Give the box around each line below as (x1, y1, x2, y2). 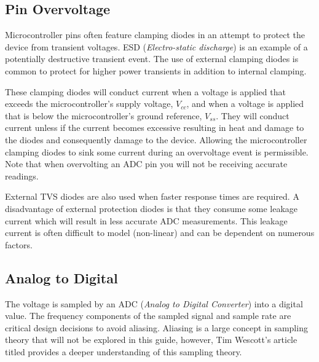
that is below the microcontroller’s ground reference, (5, 109, 202, 122)
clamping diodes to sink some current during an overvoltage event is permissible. (5, 145, 309, 158)
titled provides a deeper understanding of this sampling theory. (5, 345, 242, 358)
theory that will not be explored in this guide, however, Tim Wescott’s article (5, 333, 297, 346)
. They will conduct (216, 109, 289, 122)
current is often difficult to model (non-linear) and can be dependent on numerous (5, 226, 315, 239)
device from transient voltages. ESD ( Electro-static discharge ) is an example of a (5, 40, 308, 53)
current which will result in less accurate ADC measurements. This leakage (5, 214, 288, 227)
